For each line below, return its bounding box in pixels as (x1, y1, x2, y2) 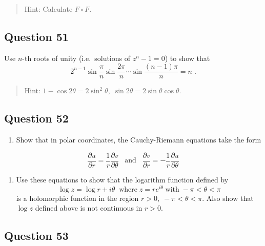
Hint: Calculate (24, 4, 73, 14)
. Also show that (202, 192, 254, 203)
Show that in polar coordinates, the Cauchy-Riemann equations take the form (16, 134, 261, 145)
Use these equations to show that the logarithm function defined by (16, 174, 229, 184)
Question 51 (4, 28, 69, 44)
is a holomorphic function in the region (16, 192, 139, 203)
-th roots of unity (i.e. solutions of (22, 52, 130, 63)
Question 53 (4, 228, 69, 243)
